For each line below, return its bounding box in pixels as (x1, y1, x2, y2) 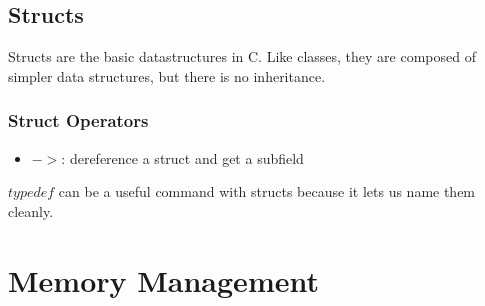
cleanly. (8, 200, 54, 221)
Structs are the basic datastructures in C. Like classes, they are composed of (8, 46, 477, 67)
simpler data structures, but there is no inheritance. (8, 65, 326, 86)
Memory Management (8, 259, 319, 300)
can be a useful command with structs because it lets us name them (58, 181, 476, 202)
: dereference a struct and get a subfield (61, 147, 304, 168)
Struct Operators (8, 108, 149, 133)
